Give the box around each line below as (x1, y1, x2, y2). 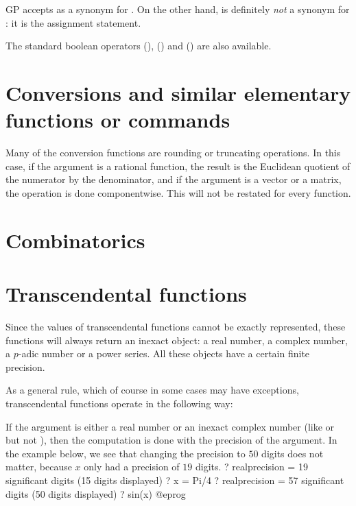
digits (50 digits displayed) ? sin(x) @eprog (5, 486, 186, 501)
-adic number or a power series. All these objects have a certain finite (18, 346, 310, 361)
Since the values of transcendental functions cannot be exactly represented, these (5, 319, 346, 333)
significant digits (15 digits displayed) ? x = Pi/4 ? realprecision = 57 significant (5, 472, 344, 487)
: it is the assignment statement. (5, 15, 141, 29)
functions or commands (5, 106, 230, 134)
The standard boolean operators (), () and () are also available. (5, 38, 272, 53)
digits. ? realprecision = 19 (195, 459, 308, 474)
